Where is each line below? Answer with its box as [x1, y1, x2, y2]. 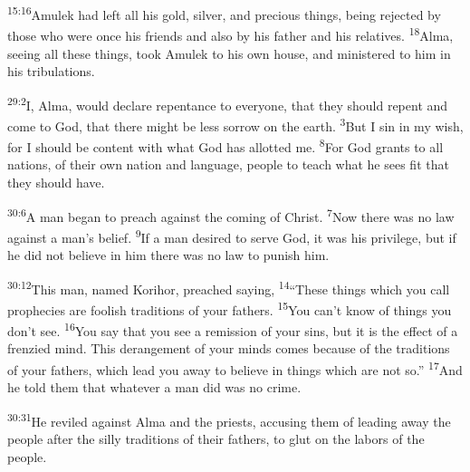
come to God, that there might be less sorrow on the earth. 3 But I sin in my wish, [7, 113, 464, 135]
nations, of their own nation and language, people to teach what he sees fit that [7, 155, 449, 174]
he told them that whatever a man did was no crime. [7, 378, 302, 397]
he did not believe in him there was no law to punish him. [7, 246, 330, 265]
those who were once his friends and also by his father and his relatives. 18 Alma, [7, 24, 454, 44]
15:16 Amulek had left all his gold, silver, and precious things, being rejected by [7, 3, 441, 24]
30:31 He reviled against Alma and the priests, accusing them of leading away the [7, 409, 451, 430]
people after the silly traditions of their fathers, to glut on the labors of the [7, 429, 425, 448]
